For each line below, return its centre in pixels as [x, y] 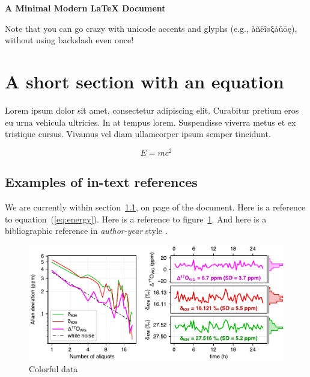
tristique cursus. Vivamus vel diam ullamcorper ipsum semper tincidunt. [138, 134]
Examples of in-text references [101, 182]
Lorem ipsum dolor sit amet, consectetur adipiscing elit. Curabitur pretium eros [152, 110]
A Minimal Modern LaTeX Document [85, 8]
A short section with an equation [144, 81]
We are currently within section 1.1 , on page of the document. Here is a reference [155, 207]
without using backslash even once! [69, 40]
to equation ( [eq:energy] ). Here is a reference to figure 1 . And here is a [136, 219]
